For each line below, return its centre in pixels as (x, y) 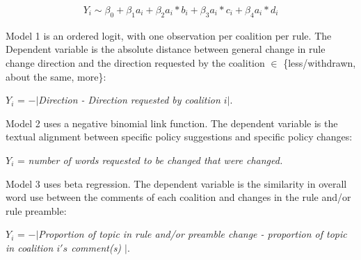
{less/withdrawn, (320, 63)
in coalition (30, 247)
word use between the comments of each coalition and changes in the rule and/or (178, 197)
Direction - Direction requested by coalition (129, 100)
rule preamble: (36, 210)
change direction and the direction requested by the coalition (135, 63)
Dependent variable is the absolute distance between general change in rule (166, 49)
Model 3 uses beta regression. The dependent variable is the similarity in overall (176, 183)
